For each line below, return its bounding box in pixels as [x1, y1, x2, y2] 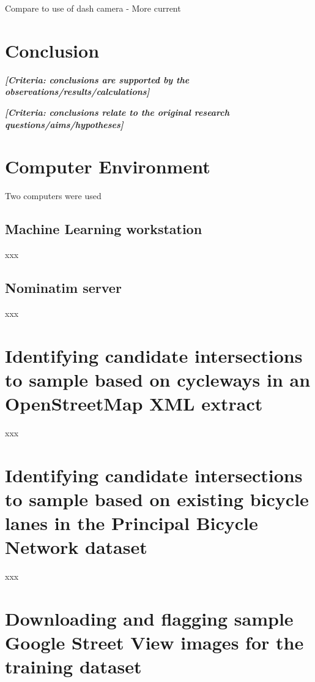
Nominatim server [5, 278, 122, 297]
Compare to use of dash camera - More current [5, 2, 181, 14]
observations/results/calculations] [5, 85, 150, 98]
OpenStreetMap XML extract [5, 390, 263, 415]
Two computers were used [5, 189, 102, 202]
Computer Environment [5, 154, 210, 179]
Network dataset [5, 534, 147, 559]
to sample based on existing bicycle [5, 486, 309, 511]
